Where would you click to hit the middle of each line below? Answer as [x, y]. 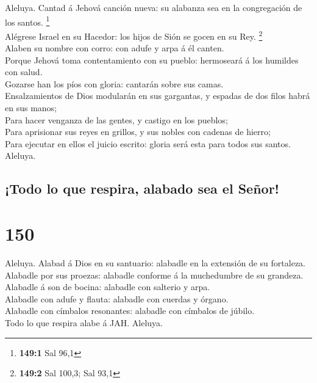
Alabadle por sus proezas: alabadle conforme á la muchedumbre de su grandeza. [154, 275]
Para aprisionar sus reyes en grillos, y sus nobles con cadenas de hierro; [138, 132]
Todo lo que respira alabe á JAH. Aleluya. [84, 322]
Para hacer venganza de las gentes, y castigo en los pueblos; [116, 119]
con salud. [24, 72]
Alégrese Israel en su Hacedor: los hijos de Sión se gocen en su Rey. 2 [134, 35]
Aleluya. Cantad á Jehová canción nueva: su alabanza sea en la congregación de [154, 7]
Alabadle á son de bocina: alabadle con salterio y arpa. [108, 287]
